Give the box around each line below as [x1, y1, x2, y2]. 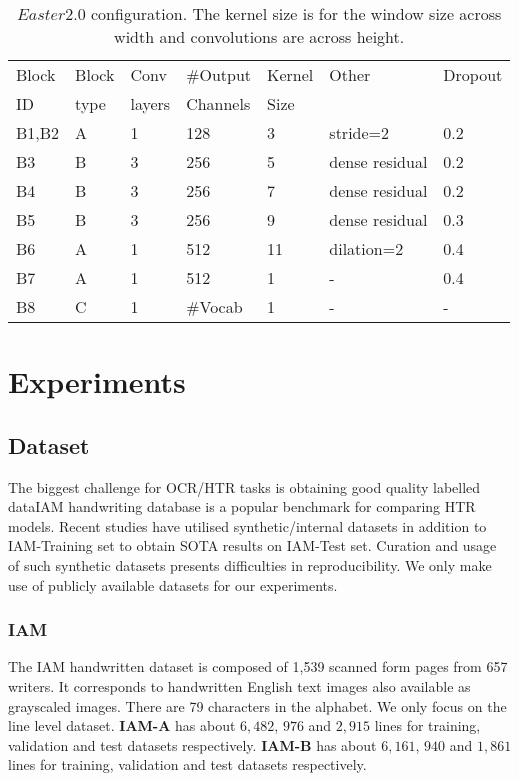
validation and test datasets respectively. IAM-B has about [8, 734, 377, 755]
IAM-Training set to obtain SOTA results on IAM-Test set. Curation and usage [8, 535, 497, 556]
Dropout [443, 63, 503, 86]
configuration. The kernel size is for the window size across [90, 2, 502, 25]
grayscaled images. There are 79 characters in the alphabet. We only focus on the [8, 695, 507, 716]
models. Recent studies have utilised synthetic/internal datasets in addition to [8, 515, 487, 536]
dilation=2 [329, 237, 404, 260]
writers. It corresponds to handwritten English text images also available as [8, 675, 471, 696]
